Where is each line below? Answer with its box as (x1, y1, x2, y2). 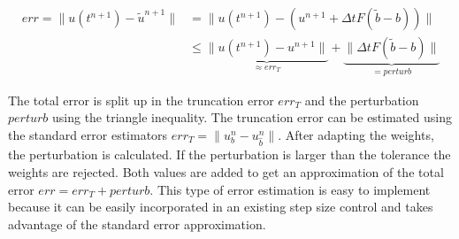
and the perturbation (304, 90, 419, 109)
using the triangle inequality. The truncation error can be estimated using (51, 108, 452, 127)
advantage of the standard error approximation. (8, 214, 266, 233)
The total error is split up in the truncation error (8, 90, 274, 109)
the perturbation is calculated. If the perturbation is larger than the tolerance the (8, 145, 451, 164)
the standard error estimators (8, 125, 168, 143)
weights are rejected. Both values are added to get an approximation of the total (8, 163, 444, 181)
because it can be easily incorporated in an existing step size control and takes (8, 197, 433, 216)
